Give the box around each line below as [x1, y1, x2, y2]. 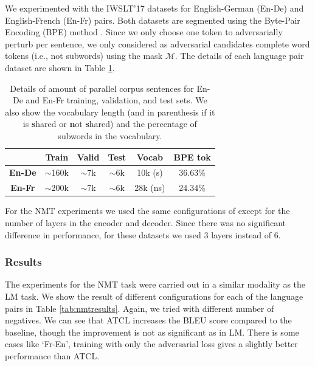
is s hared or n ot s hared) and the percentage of [22, 117, 197, 130]
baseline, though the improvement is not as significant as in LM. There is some [5, 325, 299, 338]
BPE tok [173, 150, 211, 163]
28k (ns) [134, 181, 165, 194]
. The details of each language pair [175, 49, 304, 62]
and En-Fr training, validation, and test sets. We [26, 94, 207, 106]
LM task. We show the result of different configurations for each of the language [5, 289, 303, 302]
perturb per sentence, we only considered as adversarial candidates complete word [5, 37, 310, 50]
